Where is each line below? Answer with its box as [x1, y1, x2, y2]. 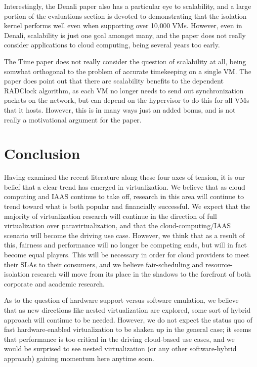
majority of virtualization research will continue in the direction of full [4, 210, 217, 221]
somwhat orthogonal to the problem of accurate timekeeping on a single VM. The [4, 66, 252, 76]
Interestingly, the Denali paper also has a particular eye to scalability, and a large [4, 1, 251, 11]
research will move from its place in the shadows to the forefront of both [32, 269, 251, 279]
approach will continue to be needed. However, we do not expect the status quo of [4, 314, 253, 325]
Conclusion [4, 143, 81, 163]
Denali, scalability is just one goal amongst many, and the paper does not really [4, 30, 246, 40]
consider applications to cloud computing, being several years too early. [4, 40, 220, 50]
